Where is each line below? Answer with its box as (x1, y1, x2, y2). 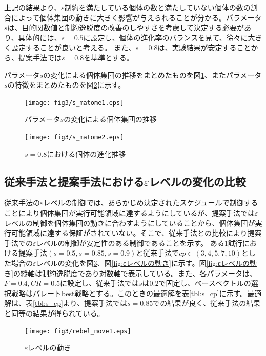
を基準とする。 (84, 52, 134, 62)
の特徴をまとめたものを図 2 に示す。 (7, 79, 126, 90)
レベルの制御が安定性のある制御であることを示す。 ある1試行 (36, 237, 242, 248)
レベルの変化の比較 (149, 173, 246, 189)
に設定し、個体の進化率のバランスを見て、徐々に (83, 32, 248, 43)
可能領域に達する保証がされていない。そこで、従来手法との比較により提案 (11, 227, 262, 238)
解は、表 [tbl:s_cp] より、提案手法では (4, 298, 127, 308)
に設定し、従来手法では (60, 278, 139, 288)
